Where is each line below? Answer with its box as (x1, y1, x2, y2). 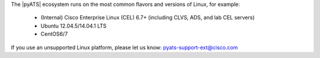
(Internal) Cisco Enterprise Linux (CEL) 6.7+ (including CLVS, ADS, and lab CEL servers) (40, 14, 255, 21)
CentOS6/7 (40, 30, 68, 37)
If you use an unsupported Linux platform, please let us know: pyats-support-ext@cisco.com (11, 44, 238, 51)
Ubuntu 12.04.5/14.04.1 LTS (40, 22, 107, 29)
